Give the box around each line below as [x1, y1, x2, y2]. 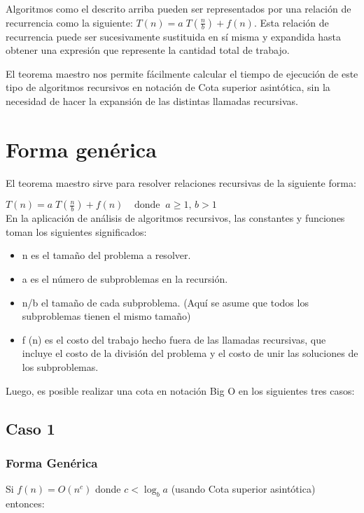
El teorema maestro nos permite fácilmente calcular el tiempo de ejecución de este [6, 66, 358, 80]
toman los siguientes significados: [6, 224, 147, 239]
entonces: [6, 496, 45, 511]
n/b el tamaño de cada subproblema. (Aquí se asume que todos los [22, 295, 309, 309]
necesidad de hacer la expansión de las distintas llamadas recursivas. [6, 93, 298, 108]
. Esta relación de [253, 15, 329, 29]
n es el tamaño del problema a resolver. [22, 248, 191, 262]
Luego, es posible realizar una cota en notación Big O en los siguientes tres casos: [6, 383, 355, 398]
